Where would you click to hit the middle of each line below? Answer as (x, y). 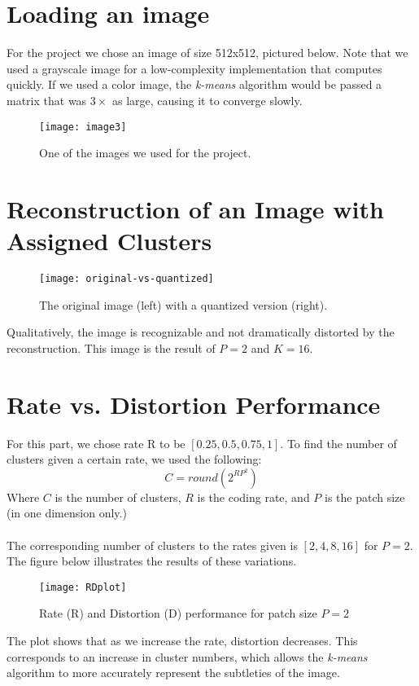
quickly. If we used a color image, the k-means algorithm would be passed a (194, 84)
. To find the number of (338, 443)
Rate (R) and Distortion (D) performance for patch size (178, 613)
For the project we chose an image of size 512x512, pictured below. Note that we (207, 53)
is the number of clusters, (118, 497)
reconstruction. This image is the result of (111, 347)
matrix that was (47, 100)
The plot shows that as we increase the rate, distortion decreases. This (182, 641)
